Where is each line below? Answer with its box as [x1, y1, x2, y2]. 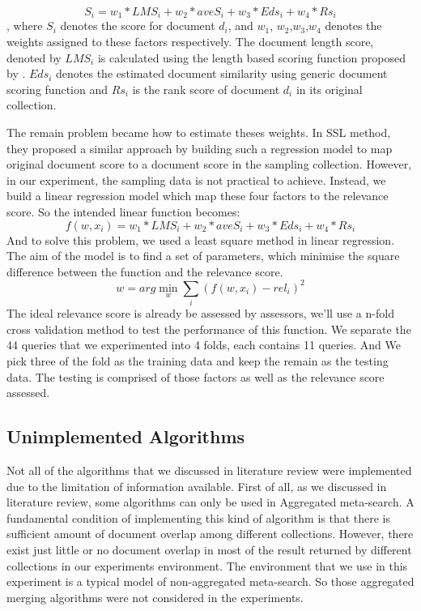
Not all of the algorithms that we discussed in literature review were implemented [6, 461, 412, 478]
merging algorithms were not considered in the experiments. [6, 588, 304, 605]
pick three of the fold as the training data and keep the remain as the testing [6, 352, 389, 369]
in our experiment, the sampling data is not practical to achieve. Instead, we [6, 171, 386, 188]
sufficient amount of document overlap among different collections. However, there [6, 525, 414, 542]
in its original [296, 80, 363, 97]
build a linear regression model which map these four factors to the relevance [6, 187, 389, 204]
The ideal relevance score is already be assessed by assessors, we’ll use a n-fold [6, 305, 394, 322]
